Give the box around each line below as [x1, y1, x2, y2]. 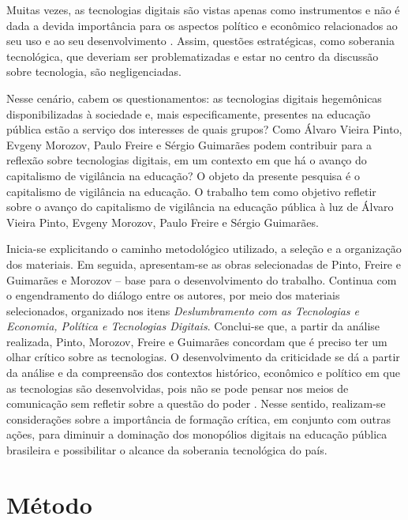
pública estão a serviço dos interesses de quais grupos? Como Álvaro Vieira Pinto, [6, 121, 402, 138]
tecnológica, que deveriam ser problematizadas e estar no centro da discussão [6, 47, 379, 64]
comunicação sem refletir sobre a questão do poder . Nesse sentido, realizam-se [6, 395, 386, 412]
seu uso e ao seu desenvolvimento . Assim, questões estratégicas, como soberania [6, 32, 395, 49]
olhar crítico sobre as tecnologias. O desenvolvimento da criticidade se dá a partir [6, 349, 400, 365]
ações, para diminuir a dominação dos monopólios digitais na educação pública [6, 426, 387, 443]
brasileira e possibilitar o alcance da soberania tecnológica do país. [6, 442, 328, 458]
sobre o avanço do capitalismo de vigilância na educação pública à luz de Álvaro [6, 198, 394, 215]
